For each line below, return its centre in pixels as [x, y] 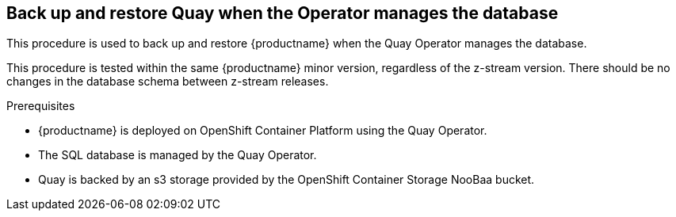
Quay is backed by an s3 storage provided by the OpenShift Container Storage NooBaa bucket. [286, 180]
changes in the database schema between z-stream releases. [168, 82]
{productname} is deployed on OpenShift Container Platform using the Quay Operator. [263, 131]
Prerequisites [41, 106]
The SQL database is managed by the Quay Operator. [178, 155]
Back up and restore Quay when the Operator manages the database [283, 13]
